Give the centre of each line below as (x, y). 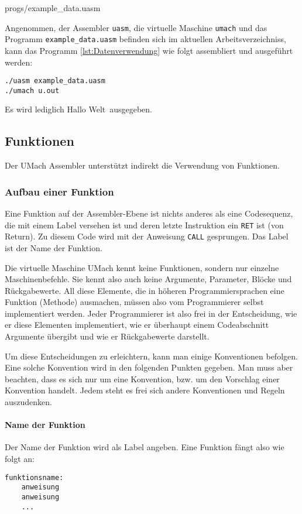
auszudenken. (28, 402)
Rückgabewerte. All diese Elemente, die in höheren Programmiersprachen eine (145, 290)
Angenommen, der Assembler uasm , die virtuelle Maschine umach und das (136, 27)
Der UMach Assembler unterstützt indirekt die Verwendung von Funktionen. (142, 165)
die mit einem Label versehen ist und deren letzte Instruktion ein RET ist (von (144, 225)
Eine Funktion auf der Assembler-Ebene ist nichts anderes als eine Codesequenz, (149, 213)
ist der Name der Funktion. (54, 247)
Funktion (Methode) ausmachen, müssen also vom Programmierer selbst (134, 302)
